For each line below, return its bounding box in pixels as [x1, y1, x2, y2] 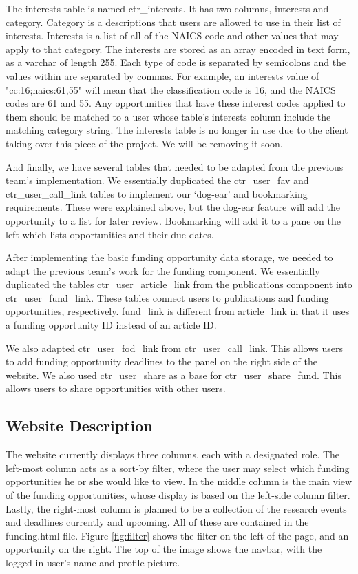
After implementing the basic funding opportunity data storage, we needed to [6, 250, 333, 265]
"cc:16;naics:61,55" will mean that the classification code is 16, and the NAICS [6, 82, 336, 96]
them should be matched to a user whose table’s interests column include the [6, 109, 331, 123]
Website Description [6, 415, 153, 436]
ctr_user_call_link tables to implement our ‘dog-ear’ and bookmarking [6, 186, 308, 201]
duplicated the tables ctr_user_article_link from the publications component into [6, 277, 352, 291]
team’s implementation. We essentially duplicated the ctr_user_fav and [6, 173, 309, 187]
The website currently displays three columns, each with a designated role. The [6, 447, 340, 462]
